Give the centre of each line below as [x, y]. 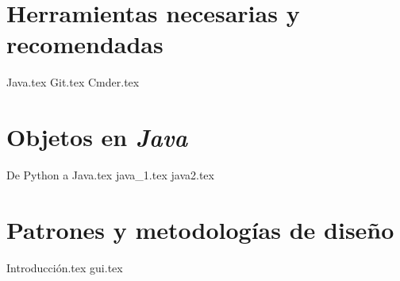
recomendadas [85, 44]
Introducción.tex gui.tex [65, 267]
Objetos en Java [97, 137]
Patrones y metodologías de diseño [200, 229]
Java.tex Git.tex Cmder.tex [73, 82]
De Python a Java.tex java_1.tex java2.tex [110, 175]
